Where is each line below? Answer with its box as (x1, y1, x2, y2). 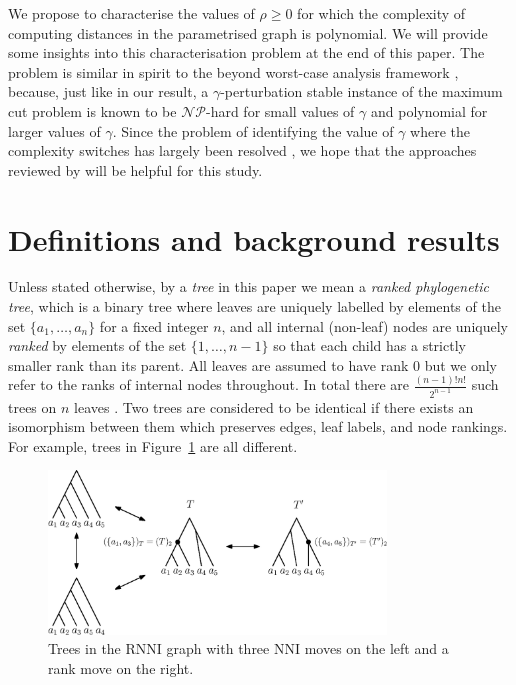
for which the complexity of (297, 3, 466, 23)
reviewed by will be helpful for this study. (8, 159, 263, 180)
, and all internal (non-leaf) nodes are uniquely (221, 315, 508, 336)
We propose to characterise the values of (8, 3, 255, 23)
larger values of (8, 120, 101, 141)
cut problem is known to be (8, 100, 177, 121)
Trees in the (48, 638, 121, 659)
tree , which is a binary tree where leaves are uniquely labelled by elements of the (8, 296, 501, 317)
